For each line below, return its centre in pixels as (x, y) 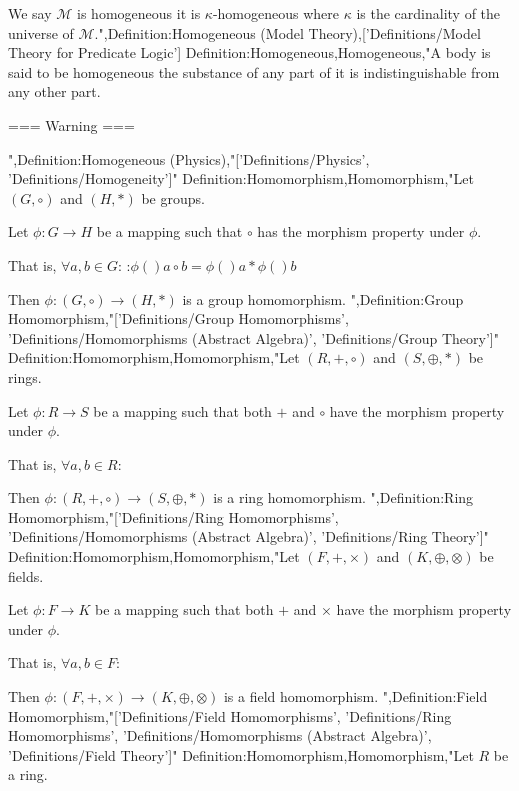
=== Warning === (71, 124)
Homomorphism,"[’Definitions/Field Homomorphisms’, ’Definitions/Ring (230, 715)
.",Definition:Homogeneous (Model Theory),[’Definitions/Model (287, 32)
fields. (26, 575)
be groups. (173, 197)
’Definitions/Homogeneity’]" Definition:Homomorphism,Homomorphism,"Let (241, 178)
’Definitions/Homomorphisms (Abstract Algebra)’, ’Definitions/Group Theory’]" (253, 337)
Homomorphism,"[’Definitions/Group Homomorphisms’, (178, 318)
